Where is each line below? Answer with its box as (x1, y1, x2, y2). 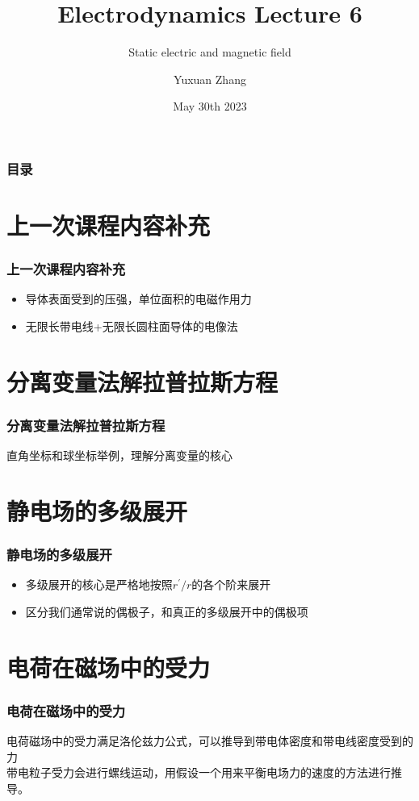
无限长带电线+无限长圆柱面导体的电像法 (25, 318, 238, 335)
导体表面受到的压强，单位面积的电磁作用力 (25, 290, 252, 307)
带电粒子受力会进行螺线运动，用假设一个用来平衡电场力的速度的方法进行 (6, 764, 391, 781)
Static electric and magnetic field (128, 44, 291, 60)
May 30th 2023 (173, 98, 247, 115)
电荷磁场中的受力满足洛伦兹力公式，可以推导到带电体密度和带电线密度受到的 (6, 732, 413, 749)
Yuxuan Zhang (174, 70, 246, 87)
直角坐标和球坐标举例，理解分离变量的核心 (6, 447, 233, 464)
